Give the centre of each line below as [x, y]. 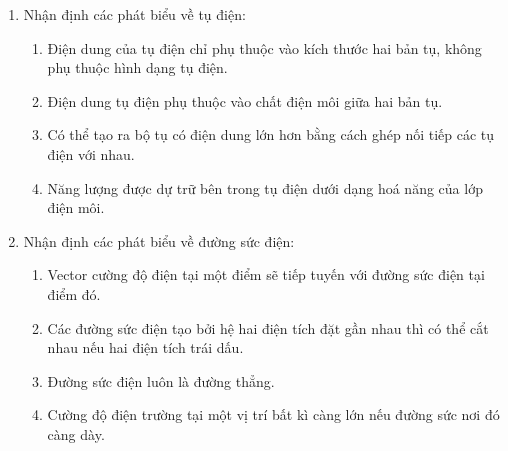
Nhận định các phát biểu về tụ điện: [134, 14]
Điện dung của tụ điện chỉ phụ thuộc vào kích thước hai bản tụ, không [264, 47]
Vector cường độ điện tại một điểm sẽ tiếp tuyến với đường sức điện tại [266, 274]
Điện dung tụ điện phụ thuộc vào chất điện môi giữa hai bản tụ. [245, 100]
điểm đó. [74, 293]
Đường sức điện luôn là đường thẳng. [161, 380]
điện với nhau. [91, 153]
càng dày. [76, 433]
